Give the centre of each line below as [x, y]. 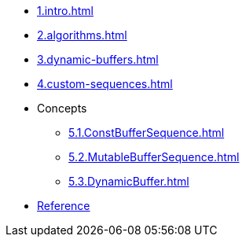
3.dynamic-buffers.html [98, 59]
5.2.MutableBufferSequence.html [154, 157]
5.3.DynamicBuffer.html [129, 181]
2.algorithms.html [82, 35]
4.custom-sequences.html [105, 84]
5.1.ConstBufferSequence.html [147, 133]
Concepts [62, 108]
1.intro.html [65, 11]
